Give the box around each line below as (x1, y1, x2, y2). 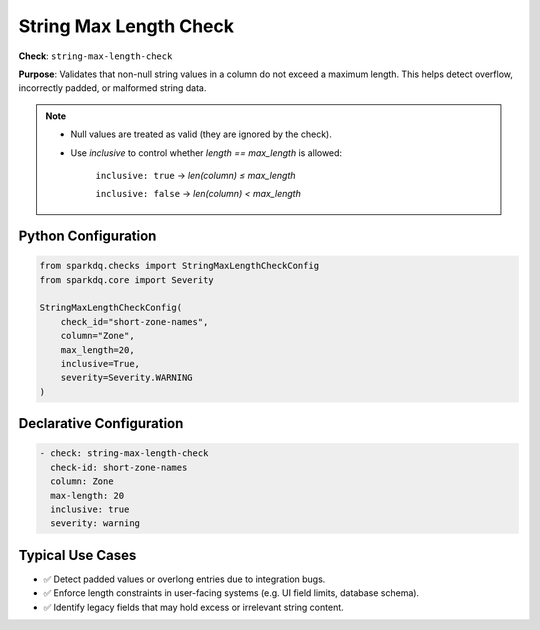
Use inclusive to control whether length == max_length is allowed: (70, 146, 343, 159)
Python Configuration (18, 228, 157, 245)
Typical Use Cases (18, 546, 137, 564)
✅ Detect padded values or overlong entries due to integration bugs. (43, 573, 326, 585)
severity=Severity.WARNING (60, 372, 194, 384)
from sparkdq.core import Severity (39, 274, 214, 285)
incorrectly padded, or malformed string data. (18, 82, 207, 94)
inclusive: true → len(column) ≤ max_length (95, 169, 296, 181)
